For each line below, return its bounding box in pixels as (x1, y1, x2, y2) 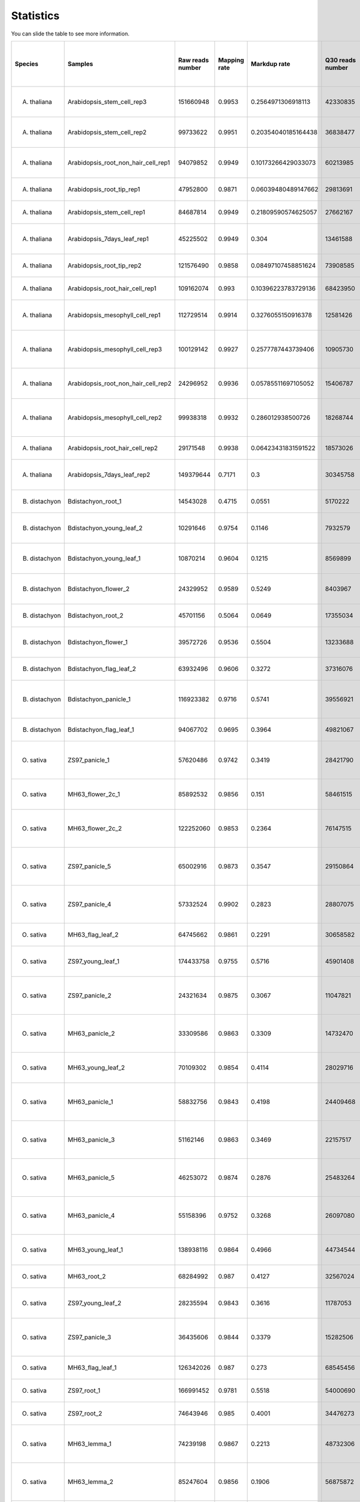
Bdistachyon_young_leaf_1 (67, 554, 141, 562)
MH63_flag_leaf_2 (67, 930, 119, 938)
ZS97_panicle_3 (67, 1333, 112, 1341)
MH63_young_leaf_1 (67, 1245, 123, 1254)
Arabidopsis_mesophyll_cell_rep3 (67, 345, 162, 353)
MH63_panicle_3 (67, 1136, 115, 1144)
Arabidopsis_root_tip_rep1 (67, 185, 140, 193)
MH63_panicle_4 (67, 1211, 115, 1220)
